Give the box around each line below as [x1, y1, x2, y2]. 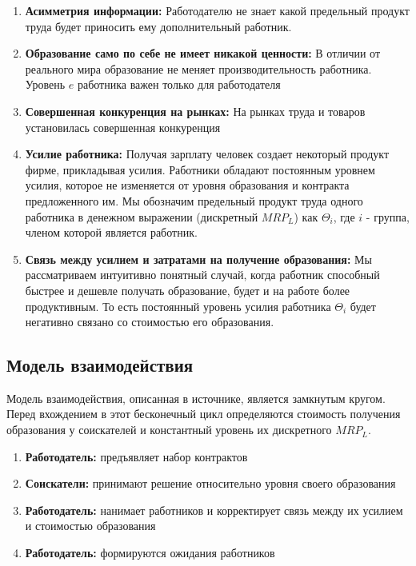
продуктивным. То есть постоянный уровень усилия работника [25, 297, 331, 314]
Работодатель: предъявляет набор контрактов [25, 448, 248, 464]
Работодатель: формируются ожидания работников [25, 544, 275, 561]
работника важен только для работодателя [77, 76, 281, 93]
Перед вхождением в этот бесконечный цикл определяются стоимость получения [6, 405, 401, 422]
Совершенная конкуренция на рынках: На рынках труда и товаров [25, 102, 366, 119]
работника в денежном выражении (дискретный [25, 208, 258, 225]
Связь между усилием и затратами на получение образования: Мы [25, 250, 372, 267]
